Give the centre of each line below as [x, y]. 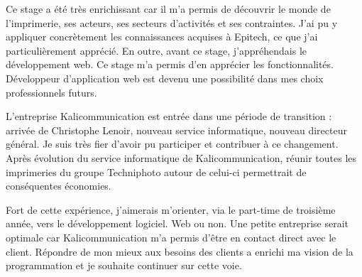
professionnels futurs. [51, 92]
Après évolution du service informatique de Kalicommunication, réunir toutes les [181, 157]
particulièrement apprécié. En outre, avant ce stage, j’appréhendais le [157, 50]
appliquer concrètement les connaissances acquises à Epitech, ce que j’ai [162, 37]
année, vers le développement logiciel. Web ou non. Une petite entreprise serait [177, 223]
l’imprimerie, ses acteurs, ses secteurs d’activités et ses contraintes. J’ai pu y [172, 22]
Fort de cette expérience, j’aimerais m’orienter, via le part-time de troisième [171, 209]
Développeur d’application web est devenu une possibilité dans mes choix [165, 78]
